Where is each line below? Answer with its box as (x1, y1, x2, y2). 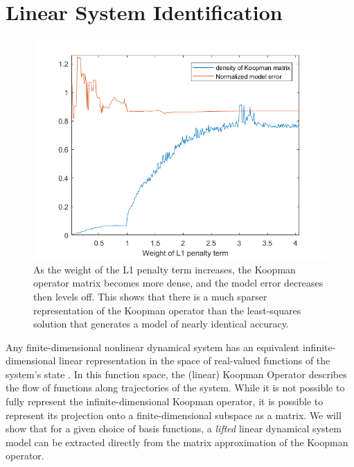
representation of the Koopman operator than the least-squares (33, 303, 301, 317)
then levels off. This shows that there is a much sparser (33, 289, 267, 303)
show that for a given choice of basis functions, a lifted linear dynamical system (6, 421, 342, 436)
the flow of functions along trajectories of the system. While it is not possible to (6, 380, 345, 395)
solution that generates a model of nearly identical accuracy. (33, 316, 289, 331)
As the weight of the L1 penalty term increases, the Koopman (33, 262, 296, 276)
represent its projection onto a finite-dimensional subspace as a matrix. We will (6, 407, 342, 422)
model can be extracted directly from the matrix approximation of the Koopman (6, 434, 348, 449)
